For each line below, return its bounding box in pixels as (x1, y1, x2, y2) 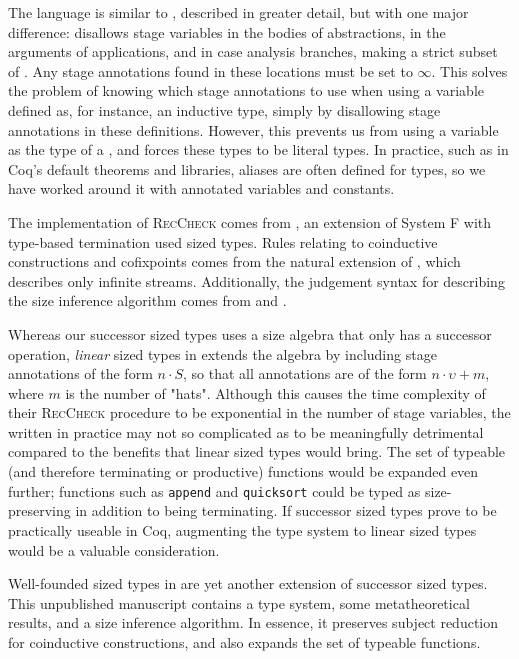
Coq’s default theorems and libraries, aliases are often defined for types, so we (8, 158, 486, 179)
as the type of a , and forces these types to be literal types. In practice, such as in (8, 139, 509, 160)
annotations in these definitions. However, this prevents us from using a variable (8, 119, 499, 140)
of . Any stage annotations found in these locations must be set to (8, 60, 413, 81)
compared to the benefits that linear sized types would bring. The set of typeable (8, 441, 506, 462)
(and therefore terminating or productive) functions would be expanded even (8, 461, 479, 482)
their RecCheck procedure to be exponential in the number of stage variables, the (8, 402, 511, 423)
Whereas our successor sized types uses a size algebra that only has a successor (8, 323, 492, 344)
